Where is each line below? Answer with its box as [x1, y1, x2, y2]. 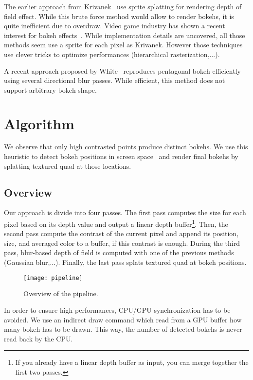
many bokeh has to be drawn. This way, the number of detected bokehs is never [4, 324, 242, 334]
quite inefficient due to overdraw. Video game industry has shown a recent [4, 20, 225, 31]
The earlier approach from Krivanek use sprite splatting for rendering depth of [4, 1, 242, 11]
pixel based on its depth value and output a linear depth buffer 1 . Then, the [4, 218, 228, 229]
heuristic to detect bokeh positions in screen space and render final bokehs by [4, 151, 238, 161]
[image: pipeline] [23, 274, 83, 281]
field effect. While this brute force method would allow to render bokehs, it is [4, 11, 234, 21]
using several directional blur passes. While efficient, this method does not [4, 75, 225, 85]
